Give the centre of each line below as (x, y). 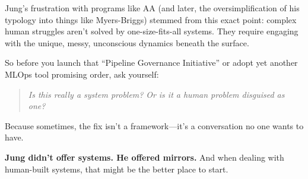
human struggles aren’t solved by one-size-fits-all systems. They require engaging (152, 31)
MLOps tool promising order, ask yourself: (82, 74)
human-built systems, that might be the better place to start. (117, 169)
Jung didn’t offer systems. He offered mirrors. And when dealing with (145, 157)
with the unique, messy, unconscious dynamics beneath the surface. (127, 42)
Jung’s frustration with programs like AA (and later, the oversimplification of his (152, 8)
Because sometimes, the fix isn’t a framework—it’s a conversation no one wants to (154, 125)
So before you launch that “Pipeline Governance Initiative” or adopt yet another (151, 63)
